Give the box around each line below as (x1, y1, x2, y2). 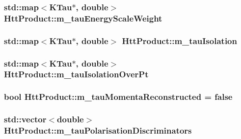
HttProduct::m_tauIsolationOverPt (4, 68, 149, 80)
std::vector (4, 113, 47, 125)
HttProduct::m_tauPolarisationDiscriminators (4, 124, 192, 137)
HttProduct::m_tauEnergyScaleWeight (4, 12, 162, 24)
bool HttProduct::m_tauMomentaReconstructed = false (4, 91, 233, 103)
